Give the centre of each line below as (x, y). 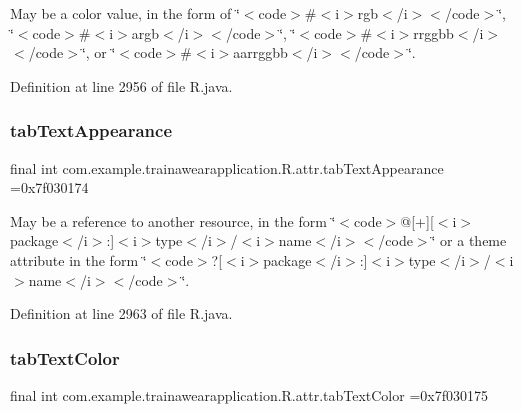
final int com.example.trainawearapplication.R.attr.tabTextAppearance (227, 167)
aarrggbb (260, 52)
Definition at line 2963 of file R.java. (121, 313)
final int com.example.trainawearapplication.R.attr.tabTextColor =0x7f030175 (249, 394)
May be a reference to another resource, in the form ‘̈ (173, 220)
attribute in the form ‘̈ (78, 259)
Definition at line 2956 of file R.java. (121, 85)
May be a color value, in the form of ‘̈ (125, 13)
